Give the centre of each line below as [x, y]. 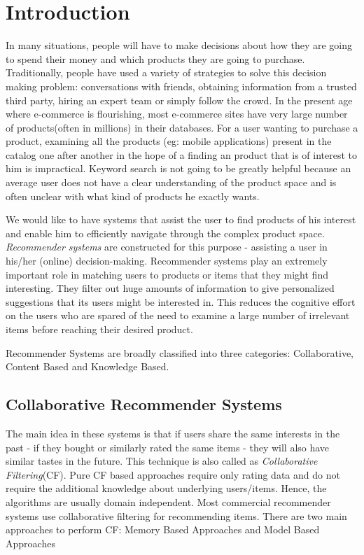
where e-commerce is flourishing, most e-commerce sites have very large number [177, 114]
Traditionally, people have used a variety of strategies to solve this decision [166, 72]
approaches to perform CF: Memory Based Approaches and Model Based [163, 529]
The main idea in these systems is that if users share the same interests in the [173, 433]
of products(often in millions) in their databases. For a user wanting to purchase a [182, 127]
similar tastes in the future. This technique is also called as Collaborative [162, 461]
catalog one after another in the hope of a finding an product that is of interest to [182, 154]
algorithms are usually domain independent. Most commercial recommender [168, 501]
